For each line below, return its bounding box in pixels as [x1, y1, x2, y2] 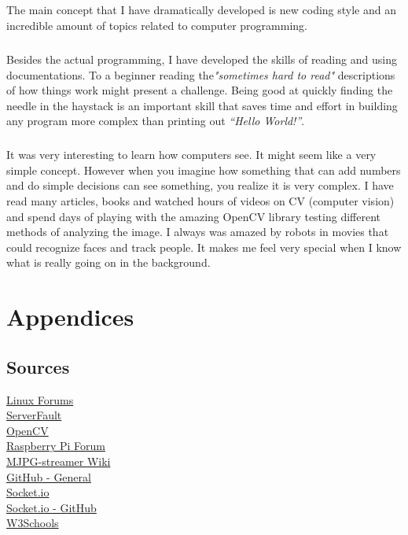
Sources [6, 354, 70, 378]
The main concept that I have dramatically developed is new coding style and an [6, 2, 397, 18]
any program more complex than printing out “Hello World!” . [6, 113, 305, 129]
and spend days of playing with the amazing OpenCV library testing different [6, 208, 380, 224]
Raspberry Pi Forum [6, 437, 106, 454]
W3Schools [6, 515, 59, 531]
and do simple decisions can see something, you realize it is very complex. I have [6, 177, 394, 194]
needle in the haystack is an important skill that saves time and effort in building [6, 97, 398, 113]
